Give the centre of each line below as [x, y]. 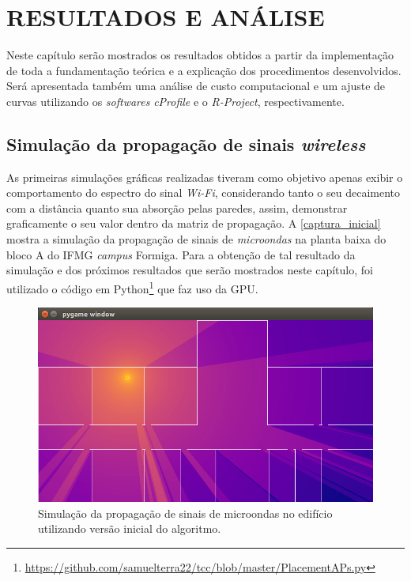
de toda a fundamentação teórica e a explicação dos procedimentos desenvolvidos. [204, 70]
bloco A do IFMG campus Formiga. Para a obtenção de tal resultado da [181, 254]
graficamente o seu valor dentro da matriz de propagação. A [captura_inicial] [194, 223]
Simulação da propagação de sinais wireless [186, 143]
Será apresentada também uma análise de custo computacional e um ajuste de [196, 86]
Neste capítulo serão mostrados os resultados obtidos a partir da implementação [200, 55]
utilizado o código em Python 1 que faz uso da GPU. [132, 287]
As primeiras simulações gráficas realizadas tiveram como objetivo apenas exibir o [205, 177]
